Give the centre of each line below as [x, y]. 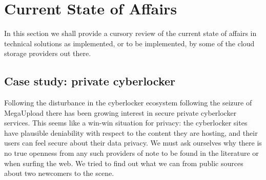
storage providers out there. [48, 53]
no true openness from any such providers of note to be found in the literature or [131, 153]
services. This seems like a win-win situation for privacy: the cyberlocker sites [126, 123]
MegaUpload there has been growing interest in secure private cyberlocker [120, 112]
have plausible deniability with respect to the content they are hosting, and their [131, 132]
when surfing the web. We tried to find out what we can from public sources [124, 163]
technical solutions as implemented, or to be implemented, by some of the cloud [129, 43]
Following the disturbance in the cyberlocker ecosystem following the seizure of [128, 103]
